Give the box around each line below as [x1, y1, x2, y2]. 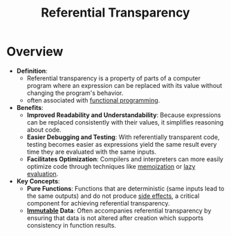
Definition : [16, 66, 48, 75]
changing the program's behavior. [26, 89, 124, 97]
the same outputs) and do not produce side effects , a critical [26, 192, 200, 200]
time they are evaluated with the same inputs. [26, 147, 157, 156]
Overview [6, 44, 64, 60]
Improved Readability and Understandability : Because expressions [26, 111, 221, 119]
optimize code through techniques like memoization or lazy [26, 162, 196, 170]
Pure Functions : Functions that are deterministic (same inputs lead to [26, 184, 225, 192]
